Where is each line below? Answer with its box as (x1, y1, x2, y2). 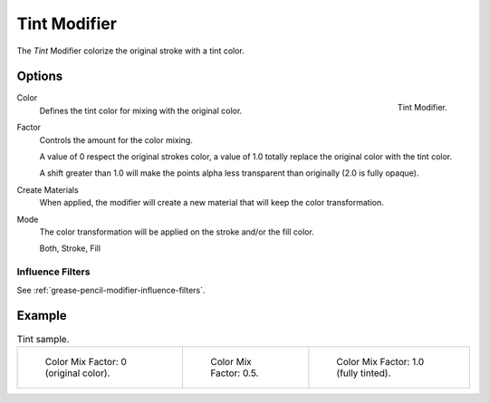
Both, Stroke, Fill (39, 243, 101, 254)
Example (16, 308, 67, 323)
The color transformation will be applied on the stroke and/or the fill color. (39, 226, 314, 237)
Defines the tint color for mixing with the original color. (39, 105, 243, 116)
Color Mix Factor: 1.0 (336, 355, 425, 368)
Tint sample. (16, 332, 70, 345)
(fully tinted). (336, 367, 391, 379)
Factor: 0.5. (209, 367, 259, 379)
